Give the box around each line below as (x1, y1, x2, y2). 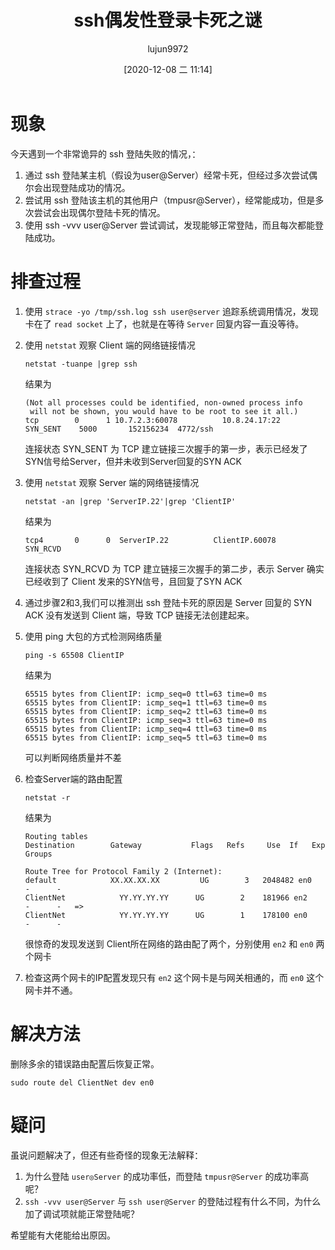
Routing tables (24, 831, 89, 841)
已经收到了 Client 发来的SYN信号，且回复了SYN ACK (24, 575, 243, 587)
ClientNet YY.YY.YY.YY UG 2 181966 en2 (24, 892, 308, 903)
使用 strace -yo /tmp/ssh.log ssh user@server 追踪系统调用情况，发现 (24, 305, 319, 317)
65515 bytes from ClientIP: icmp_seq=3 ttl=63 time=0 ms (24, 715, 268, 725)
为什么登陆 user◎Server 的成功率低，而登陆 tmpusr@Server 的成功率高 (24, 1170, 310, 1182)
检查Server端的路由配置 (24, 772, 123, 785)
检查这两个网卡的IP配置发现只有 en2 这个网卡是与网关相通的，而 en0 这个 (24, 971, 325, 983)
